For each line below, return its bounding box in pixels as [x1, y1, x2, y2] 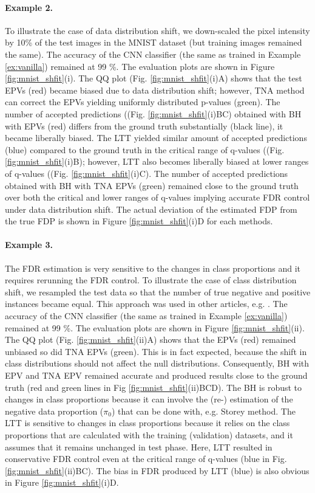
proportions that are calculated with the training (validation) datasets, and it [5, 429, 293, 441]
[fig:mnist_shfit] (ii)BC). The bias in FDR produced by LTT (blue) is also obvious [5, 464, 310, 477]
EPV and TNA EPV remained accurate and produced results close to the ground [5, 369, 308, 382]
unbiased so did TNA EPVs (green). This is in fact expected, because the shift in [5, 345, 307, 357]
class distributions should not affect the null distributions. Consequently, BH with [5, 357, 310, 370]
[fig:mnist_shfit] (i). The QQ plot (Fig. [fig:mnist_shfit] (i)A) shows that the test [5, 72, 302, 84]
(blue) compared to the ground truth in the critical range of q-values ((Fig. [5, 143, 285, 156]
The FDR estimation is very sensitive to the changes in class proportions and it [5, 261, 301, 274]
